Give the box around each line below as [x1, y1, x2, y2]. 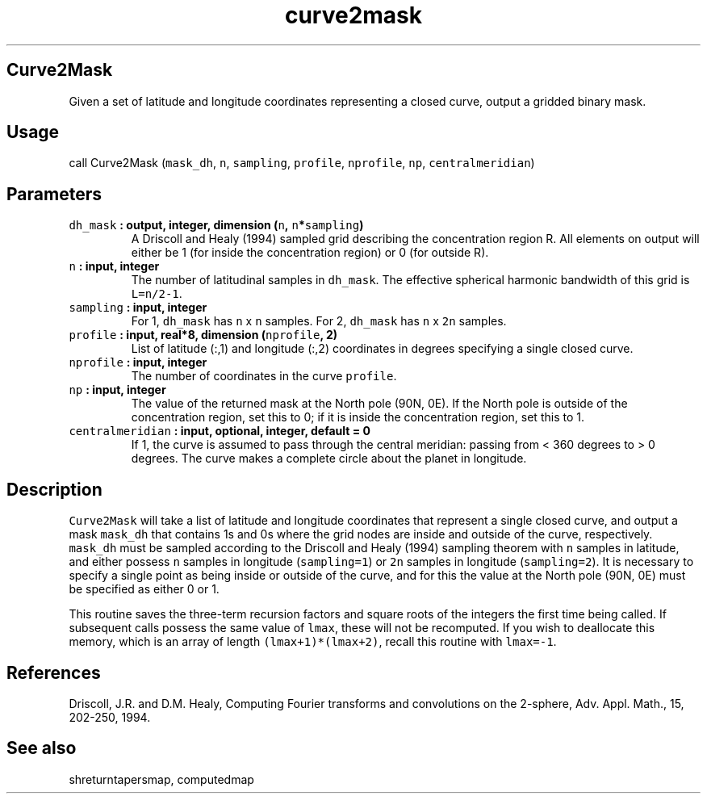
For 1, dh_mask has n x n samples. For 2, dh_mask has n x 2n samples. [131, 314, 507, 329]
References [6, 662, 101, 683]
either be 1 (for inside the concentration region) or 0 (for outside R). [131, 245, 489, 260]
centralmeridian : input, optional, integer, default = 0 [69, 424, 371, 438]
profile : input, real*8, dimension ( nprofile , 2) [69, 328, 338, 342]
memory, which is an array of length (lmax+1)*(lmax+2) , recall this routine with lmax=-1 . [69, 635, 557, 649]
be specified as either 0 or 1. [69, 582, 220, 597]
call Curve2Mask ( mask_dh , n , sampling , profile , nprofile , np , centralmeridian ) [69, 156, 535, 170]
